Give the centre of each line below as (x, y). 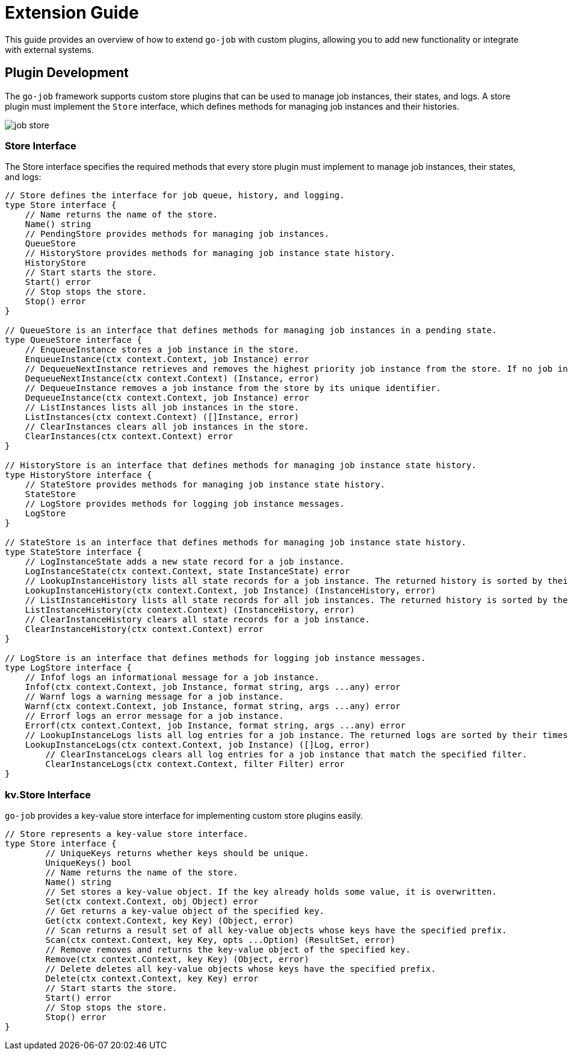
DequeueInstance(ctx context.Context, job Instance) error (167, 398)
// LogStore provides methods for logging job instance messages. (185, 504)
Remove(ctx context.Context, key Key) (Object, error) (177, 960)
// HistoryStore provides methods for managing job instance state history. (210, 253)
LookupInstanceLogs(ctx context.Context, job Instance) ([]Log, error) (197, 745)
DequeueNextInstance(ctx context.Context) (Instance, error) (172, 379)
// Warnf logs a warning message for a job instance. (154, 697)
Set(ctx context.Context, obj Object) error (152, 902)
